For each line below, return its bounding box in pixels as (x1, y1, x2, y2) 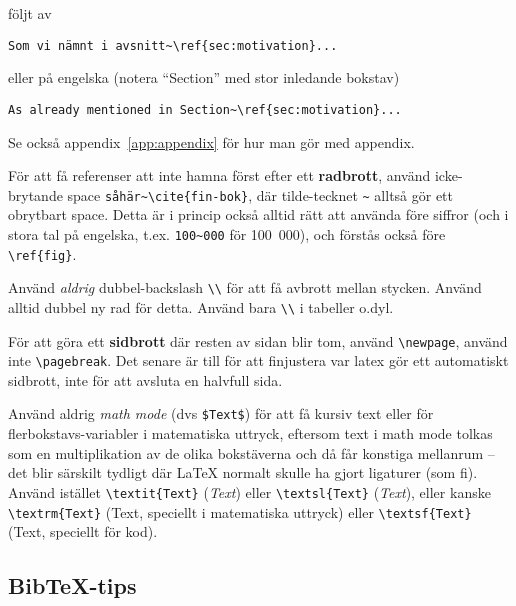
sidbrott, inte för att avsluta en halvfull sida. (8, 369, 283, 390)
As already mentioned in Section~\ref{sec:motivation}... (8, 102, 402, 117)
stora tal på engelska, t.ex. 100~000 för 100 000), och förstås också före (8, 223, 446, 244)
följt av (8, 3, 52, 23)
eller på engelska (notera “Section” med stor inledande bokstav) (8, 67, 400, 88)
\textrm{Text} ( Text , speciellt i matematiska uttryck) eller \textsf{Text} (8, 501, 472, 522)
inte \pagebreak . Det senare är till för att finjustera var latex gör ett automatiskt (8, 350, 509, 371)
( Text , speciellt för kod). (8, 521, 158, 542)
